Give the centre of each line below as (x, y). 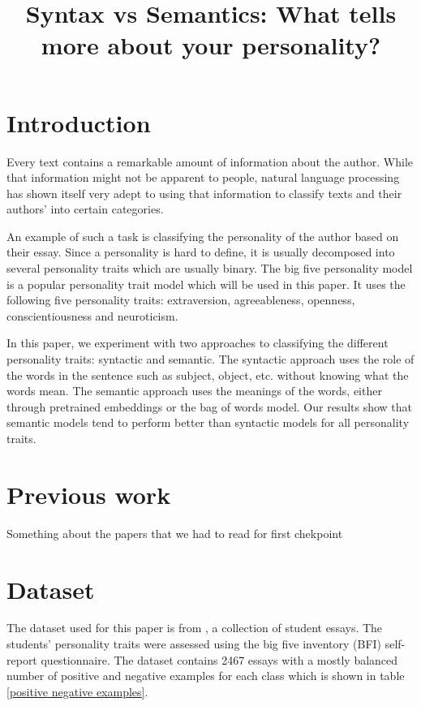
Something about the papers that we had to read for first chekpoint (175, 533)
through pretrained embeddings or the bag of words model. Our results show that (210, 406)
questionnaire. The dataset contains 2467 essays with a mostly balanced (219, 659)
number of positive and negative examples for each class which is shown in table (206, 676)
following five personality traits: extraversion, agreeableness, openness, (181, 300)
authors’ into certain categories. (85, 209)
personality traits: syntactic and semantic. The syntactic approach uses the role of (210, 359)
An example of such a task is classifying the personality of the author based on (203, 236)
